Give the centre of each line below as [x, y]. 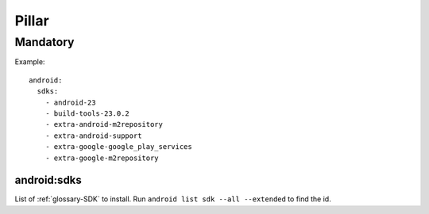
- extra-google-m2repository [102, 158]
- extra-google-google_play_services [118, 147]
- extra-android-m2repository [104, 124]
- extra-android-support [93, 136]
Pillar [32, 21]
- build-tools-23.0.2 [87, 113]
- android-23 [70, 102]
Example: [30, 62]
